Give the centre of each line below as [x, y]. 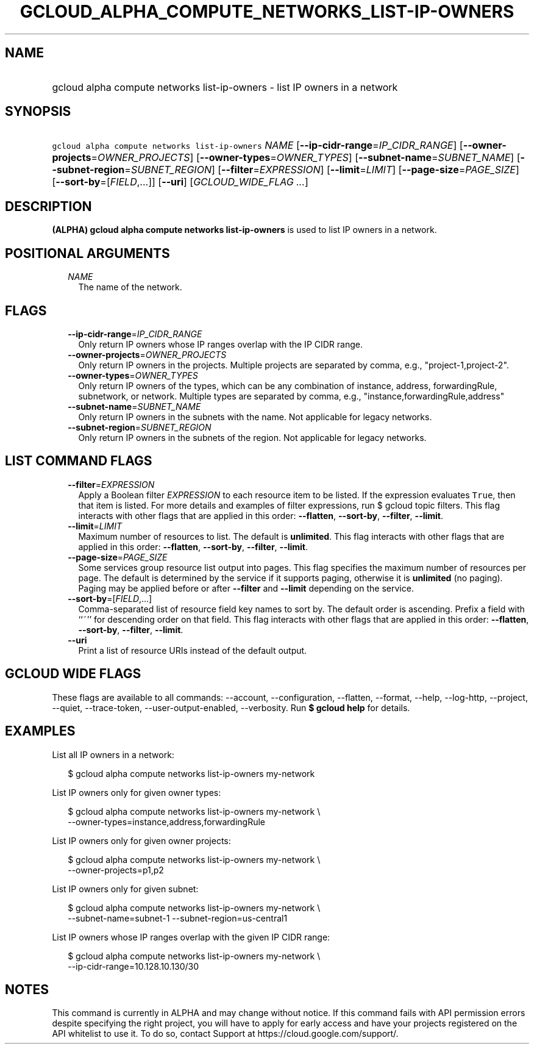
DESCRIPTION [48, 206]
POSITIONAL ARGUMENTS [87, 253]
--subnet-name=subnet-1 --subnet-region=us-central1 [178, 918]
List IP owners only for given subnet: [125, 889]
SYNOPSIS [38, 112]
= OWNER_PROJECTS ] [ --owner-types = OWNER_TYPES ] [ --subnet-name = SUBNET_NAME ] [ [306, 158]
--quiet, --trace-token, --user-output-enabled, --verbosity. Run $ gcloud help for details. [231, 707]
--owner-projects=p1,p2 [116, 870]
